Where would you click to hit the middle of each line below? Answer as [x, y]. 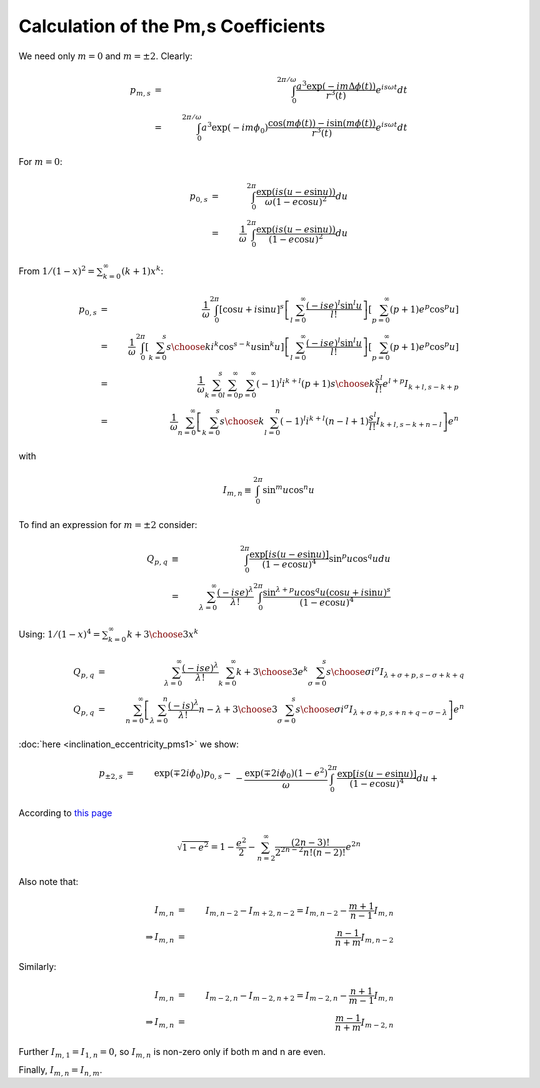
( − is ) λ [183, 704]
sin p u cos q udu [360, 558]
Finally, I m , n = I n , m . [60, 1071]
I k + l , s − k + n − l [409, 423]
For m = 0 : [40, 162]
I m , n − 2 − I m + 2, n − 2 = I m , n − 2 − [276, 912]
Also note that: [48, 881]
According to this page [65, 812]
